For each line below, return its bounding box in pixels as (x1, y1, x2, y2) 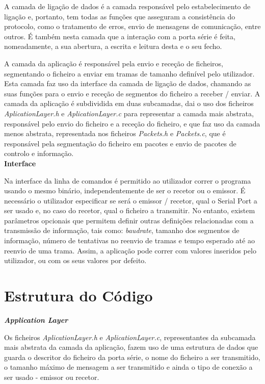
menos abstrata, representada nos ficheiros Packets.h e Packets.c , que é (4, 128, 226, 139)
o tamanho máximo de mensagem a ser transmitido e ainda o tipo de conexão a (4, 362, 253, 372)
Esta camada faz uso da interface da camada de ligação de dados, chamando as (4, 78, 251, 89)
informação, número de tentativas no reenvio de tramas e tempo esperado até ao (4, 235, 255, 246)
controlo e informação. (4, 148, 74, 159)
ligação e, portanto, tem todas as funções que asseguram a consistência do (4, 11, 235, 21)
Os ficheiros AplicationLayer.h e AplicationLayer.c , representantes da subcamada (4, 331, 256, 342)
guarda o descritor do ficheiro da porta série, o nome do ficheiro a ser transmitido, (4, 351, 260, 362)
